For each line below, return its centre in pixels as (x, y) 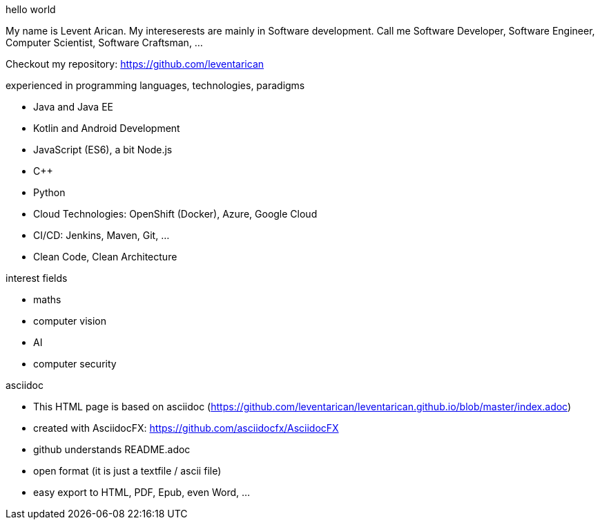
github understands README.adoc (112, 449)
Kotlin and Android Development (107, 128)
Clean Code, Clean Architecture (105, 257)
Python (49, 192)
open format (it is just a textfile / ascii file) (127, 471)
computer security (75, 364)
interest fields (37, 278)
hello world (31, 9)
